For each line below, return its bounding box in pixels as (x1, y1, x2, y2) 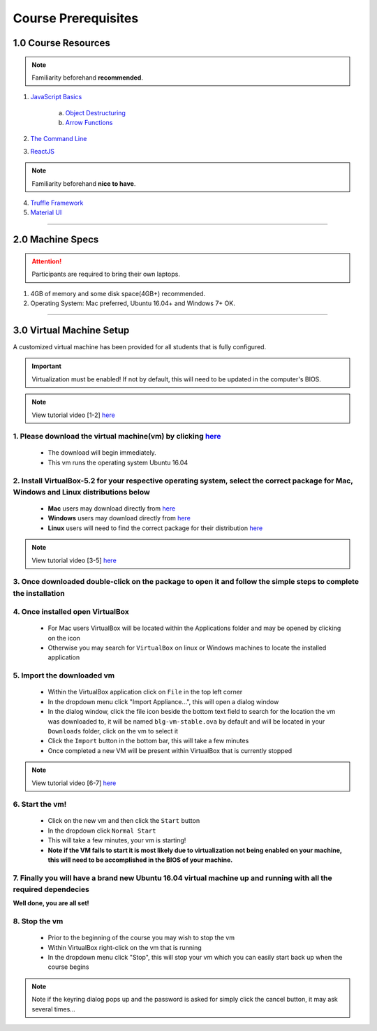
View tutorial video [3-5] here (31, 556, 117, 564)
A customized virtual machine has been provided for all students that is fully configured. (13, 342, 267, 351)
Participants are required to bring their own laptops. (31, 270, 181, 279)
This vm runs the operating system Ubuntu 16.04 (47, 458, 188, 467)
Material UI (30, 208, 62, 217)
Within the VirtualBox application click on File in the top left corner (47, 688, 243, 696)
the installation (13, 588, 66, 598)
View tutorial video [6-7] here (31, 779, 117, 787)
